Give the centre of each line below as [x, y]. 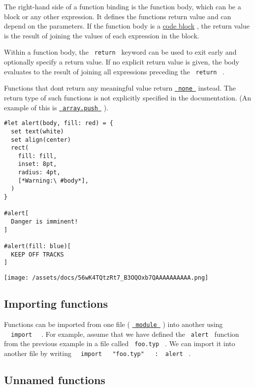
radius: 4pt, [39, 173]
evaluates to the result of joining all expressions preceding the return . [114, 71]
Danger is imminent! [45, 222]
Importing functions [56, 304]
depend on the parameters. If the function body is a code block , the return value [127, 26]
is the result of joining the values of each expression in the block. [102, 35]
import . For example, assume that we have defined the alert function [125, 334]
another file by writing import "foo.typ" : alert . [97, 353]
